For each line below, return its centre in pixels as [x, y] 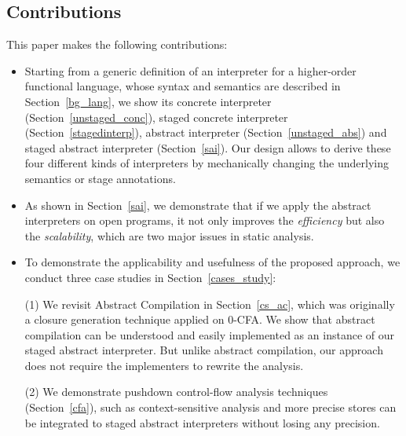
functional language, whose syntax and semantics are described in [183, 86]
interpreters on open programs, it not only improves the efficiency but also [205, 220]
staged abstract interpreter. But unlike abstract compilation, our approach [204, 350]
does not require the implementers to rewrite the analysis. [164, 365]
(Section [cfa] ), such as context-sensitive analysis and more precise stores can [210, 407]
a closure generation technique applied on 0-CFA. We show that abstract [200, 319]
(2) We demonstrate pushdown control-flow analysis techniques [176, 392]
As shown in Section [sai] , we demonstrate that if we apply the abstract [198, 205]
